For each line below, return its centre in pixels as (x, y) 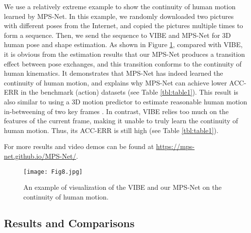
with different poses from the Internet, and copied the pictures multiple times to (124, 25)
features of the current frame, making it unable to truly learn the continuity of (121, 121)
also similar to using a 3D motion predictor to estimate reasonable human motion (126, 101)
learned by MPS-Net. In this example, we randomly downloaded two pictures (119, 16)
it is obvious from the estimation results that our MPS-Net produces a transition (125, 54)
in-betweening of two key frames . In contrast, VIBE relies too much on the (116, 111)
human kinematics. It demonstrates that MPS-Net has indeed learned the (114, 73)
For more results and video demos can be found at (79, 146)
